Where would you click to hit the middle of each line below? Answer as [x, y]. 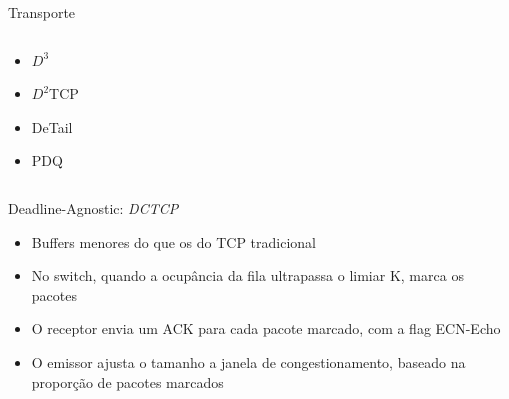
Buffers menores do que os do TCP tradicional [174, 241]
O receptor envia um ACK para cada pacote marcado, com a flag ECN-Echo [266, 328]
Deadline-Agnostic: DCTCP [93, 207]
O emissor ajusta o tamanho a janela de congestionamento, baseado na [248, 361]
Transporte [42, 12]
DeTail [52, 126]
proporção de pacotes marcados [127, 381]
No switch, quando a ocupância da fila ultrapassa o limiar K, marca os [247, 275]
